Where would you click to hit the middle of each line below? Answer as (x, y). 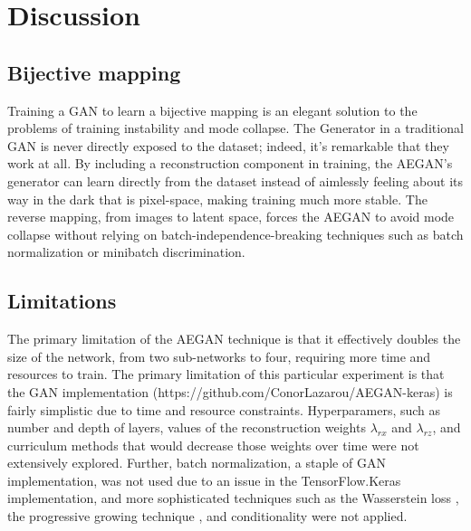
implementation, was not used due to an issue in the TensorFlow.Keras (204, 480)
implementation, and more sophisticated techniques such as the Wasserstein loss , (233, 498)
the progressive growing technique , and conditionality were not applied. (207, 516)
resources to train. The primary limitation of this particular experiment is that (226, 374)
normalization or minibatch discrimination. (126, 252)
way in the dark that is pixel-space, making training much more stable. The (217, 199)
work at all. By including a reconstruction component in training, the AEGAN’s (230, 163)
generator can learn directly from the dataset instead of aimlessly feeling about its (235, 180)
